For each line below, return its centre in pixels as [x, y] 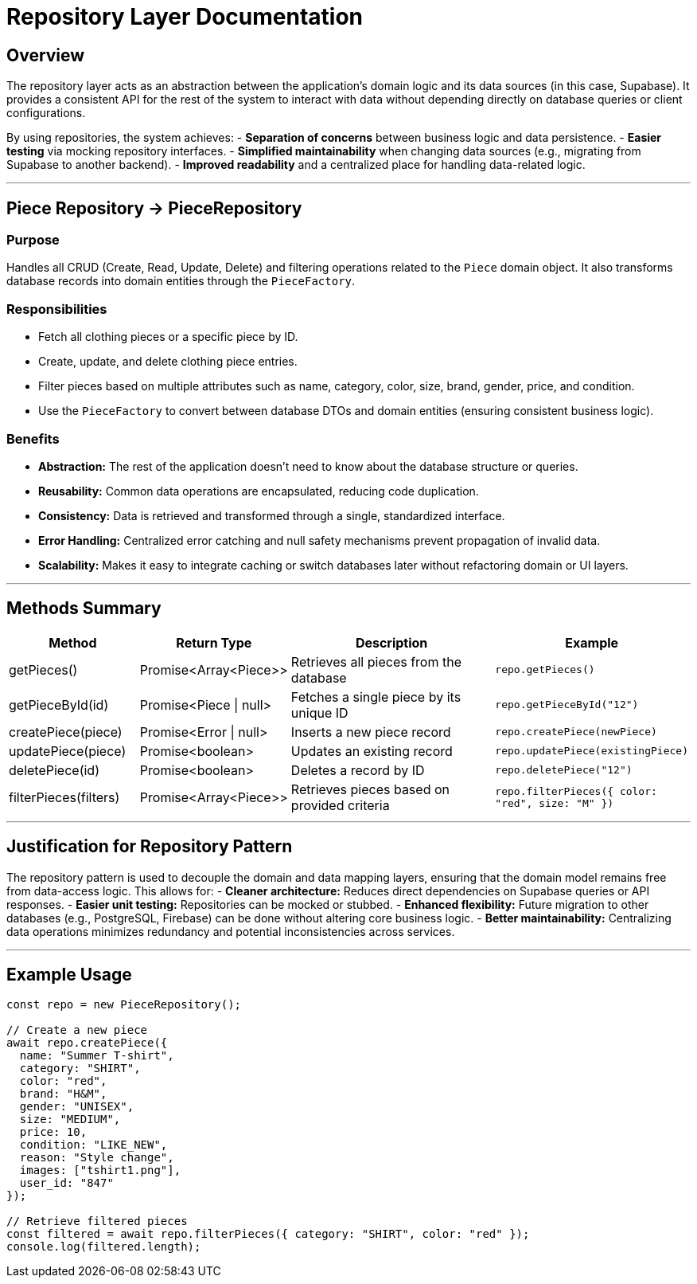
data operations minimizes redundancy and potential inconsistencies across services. [231, 931]
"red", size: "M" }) [555, 803]
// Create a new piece [77, 1030]
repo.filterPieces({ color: [576, 791]
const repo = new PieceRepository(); [124, 1005]
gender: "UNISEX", [77, 1107]
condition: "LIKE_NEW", [93, 1145]
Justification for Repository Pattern [150, 847]
